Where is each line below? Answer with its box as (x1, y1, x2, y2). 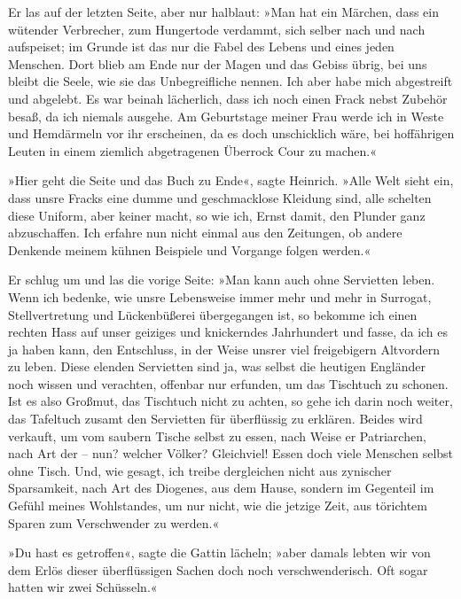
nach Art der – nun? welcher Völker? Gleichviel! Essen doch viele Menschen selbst (8, 444, 454, 463)
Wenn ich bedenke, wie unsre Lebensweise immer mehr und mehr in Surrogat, (8, 287, 432, 306)
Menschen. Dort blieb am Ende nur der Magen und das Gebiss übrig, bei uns (8, 54, 427, 73)
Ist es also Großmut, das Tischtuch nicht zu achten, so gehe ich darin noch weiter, (8, 392, 453, 410)
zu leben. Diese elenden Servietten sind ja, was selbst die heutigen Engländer (8, 357, 426, 376)
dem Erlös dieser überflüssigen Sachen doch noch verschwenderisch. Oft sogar (8, 560, 428, 579)
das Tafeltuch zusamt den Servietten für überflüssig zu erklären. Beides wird (8, 409, 423, 428)
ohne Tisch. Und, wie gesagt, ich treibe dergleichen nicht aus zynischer (8, 461, 392, 479)
